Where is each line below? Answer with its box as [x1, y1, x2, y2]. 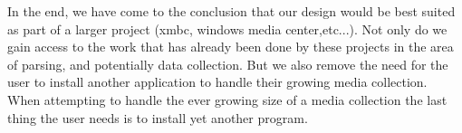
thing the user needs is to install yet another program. [7, 108, 308, 127]
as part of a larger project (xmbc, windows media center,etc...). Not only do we [7, 19, 448, 38]
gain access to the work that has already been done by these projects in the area [7, 37, 454, 56]
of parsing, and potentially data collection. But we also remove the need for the [7, 54, 448, 73]
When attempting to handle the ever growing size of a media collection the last [7, 90, 448, 109]
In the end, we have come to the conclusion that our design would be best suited [7, 2, 456, 20]
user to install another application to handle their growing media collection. [7, 72, 428, 91]
